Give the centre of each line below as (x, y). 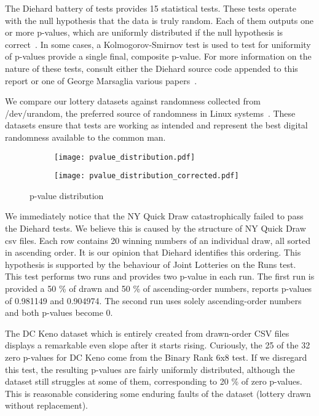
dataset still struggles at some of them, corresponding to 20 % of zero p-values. (154, 381)
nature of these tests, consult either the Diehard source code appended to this (152, 68)
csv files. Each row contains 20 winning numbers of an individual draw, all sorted (158, 240)
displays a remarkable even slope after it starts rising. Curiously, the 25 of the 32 (158, 345)
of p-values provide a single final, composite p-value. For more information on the (158, 56)
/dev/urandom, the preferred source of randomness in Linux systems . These (150, 113)
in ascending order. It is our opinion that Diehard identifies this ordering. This (153, 252)
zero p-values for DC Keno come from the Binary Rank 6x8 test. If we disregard (156, 357)
